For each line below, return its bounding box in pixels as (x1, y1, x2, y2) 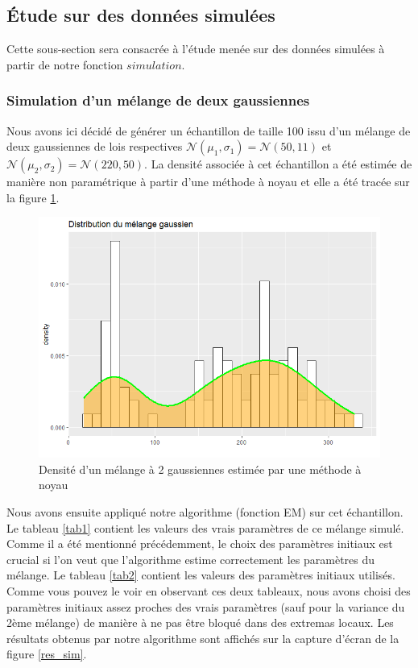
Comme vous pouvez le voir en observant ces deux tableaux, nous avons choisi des (6, 582, 411, 599)
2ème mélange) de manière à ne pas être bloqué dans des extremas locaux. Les (6, 614, 394, 631)
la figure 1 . (6, 189, 60, 205)
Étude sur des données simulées (6, 2, 275, 27)
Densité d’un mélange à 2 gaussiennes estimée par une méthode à (39, 460, 362, 477)
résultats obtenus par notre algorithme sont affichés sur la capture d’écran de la (6, 629, 399, 646)
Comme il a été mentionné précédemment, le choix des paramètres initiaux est (6, 535, 393, 552)
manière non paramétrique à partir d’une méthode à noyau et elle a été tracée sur (6, 173, 410, 190)
